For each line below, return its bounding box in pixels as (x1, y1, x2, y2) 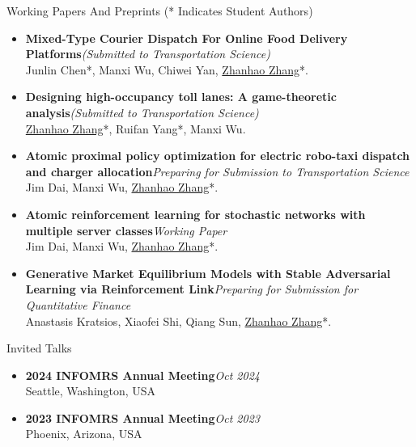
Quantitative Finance (25, 296, 131, 313)
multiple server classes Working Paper (25, 221, 227, 238)
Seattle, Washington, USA (25, 382, 156, 399)
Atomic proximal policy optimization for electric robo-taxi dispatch (25, 147, 410, 164)
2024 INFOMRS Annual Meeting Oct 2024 (25, 366, 260, 383)
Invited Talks (6, 339, 72, 356)
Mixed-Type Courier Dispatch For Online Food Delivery (25, 29, 348, 46)
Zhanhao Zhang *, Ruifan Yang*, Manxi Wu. (25, 120, 246, 137)
